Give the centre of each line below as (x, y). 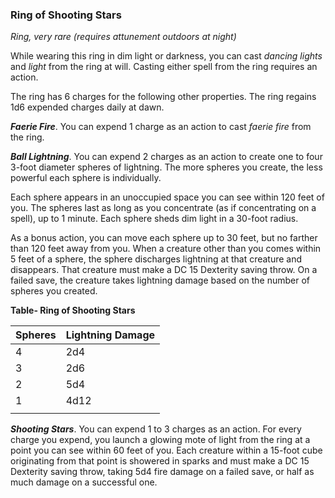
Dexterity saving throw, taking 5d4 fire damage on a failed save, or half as (162, 472)
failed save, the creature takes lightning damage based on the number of (160, 280)
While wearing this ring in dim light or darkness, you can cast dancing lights (166, 56)
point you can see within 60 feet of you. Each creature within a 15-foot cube (166, 450)
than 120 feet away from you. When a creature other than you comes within (166, 249)
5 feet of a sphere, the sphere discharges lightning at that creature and (156, 259)
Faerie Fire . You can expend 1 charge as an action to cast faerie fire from (161, 127)
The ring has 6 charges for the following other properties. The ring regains (163, 97)
